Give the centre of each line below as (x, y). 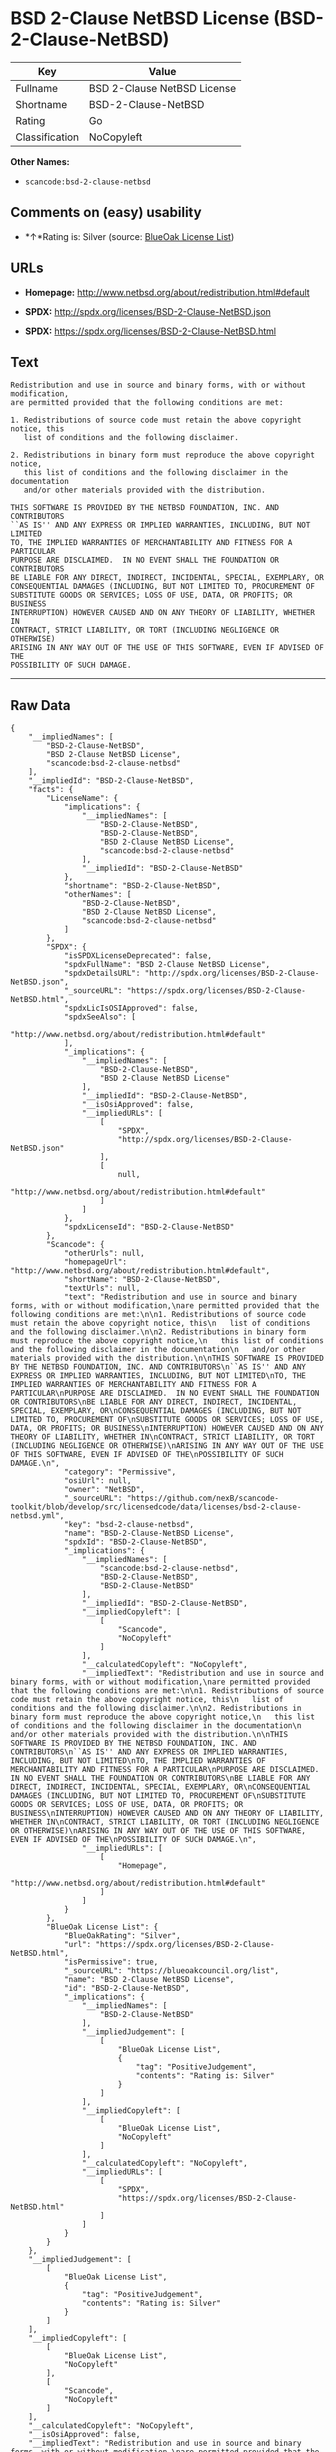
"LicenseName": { (82, 798)
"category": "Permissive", (120, 1472)
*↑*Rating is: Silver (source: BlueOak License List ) (129, 236)
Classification (47, 137)
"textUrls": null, (102, 1288)
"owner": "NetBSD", (104, 1490)
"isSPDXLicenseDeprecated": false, (138, 956)
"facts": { (51, 790)
